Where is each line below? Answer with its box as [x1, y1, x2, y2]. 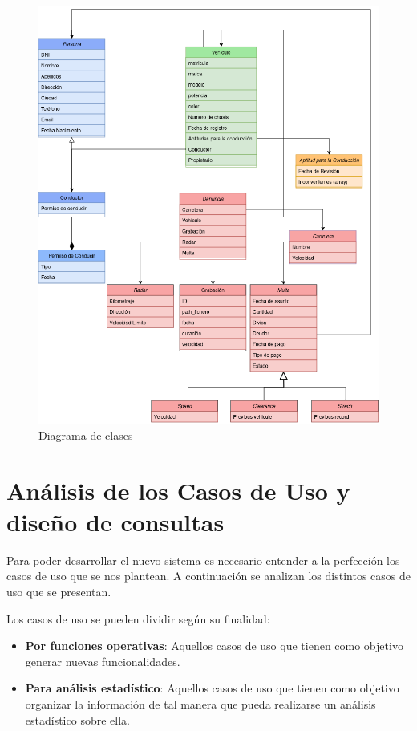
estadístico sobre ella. [25, 711, 130, 728]
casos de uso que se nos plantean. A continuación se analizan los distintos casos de [6, 567, 411, 584]
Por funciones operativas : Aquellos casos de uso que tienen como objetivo [25, 637, 403, 654]
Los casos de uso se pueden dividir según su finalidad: [6, 610, 270, 627]
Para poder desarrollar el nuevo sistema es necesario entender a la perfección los [6, 551, 400, 568]
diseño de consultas [6, 505, 225, 538]
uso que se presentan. [6, 583, 111, 599]
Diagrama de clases [38, 426, 133, 443]
